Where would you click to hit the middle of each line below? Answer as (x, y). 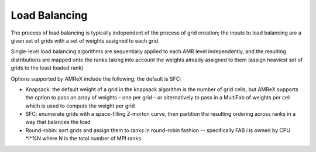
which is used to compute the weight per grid (80, 106)
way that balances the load (58, 122)
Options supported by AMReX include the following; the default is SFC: (96, 78)
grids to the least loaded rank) (47, 68)
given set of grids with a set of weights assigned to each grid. (85, 40)
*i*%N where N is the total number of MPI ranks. (84, 139)
